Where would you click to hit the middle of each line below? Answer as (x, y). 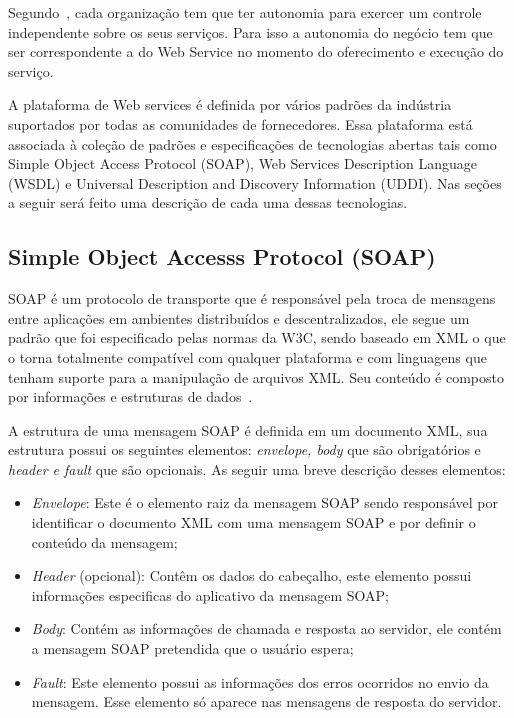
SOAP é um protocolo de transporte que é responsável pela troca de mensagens (252, 298)
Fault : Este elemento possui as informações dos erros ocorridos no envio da (260, 681)
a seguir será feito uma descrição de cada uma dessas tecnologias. (208, 202)
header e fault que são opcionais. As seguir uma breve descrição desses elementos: (257, 468)
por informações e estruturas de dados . (130, 396)
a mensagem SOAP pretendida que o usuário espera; (192, 648)
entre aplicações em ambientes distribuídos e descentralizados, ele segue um (239, 317)
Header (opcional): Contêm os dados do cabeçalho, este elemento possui (251, 575)
